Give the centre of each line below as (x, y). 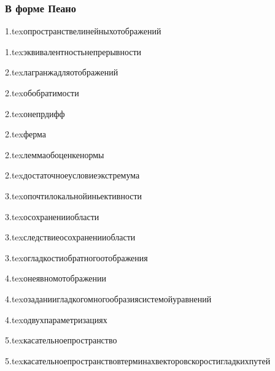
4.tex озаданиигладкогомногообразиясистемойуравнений (108, 298)
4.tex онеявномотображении (56, 278)
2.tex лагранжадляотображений (62, 72)
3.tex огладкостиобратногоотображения (76, 257)
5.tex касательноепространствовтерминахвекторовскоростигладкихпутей (138, 360)
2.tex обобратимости (42, 93)
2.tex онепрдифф (35, 113)
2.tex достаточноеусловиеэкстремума (72, 175)
